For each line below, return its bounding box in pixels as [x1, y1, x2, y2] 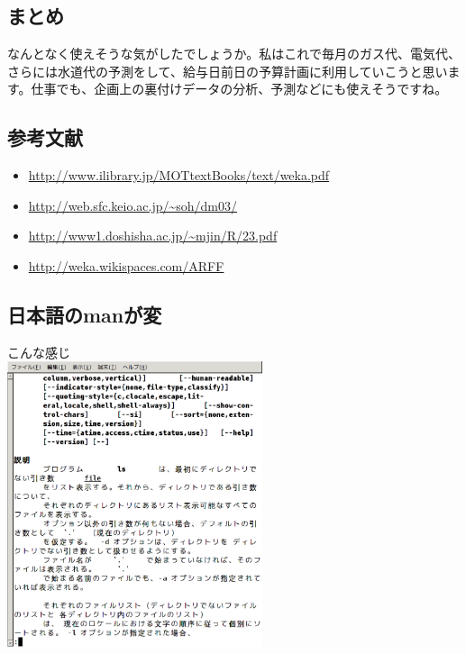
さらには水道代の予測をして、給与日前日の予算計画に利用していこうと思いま [7, 61, 461, 80]
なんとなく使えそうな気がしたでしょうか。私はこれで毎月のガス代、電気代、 [7, 44, 461, 63]
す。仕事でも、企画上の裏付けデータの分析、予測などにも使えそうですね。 [7, 79, 448, 98]
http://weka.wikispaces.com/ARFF [28, 256, 224, 275]
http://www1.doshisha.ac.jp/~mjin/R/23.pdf [28, 226, 278, 245]
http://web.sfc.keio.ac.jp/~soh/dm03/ [28, 195, 237, 214]
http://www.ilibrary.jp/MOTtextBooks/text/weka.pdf [28, 166, 330, 185]
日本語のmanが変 [7, 300, 162, 328]
